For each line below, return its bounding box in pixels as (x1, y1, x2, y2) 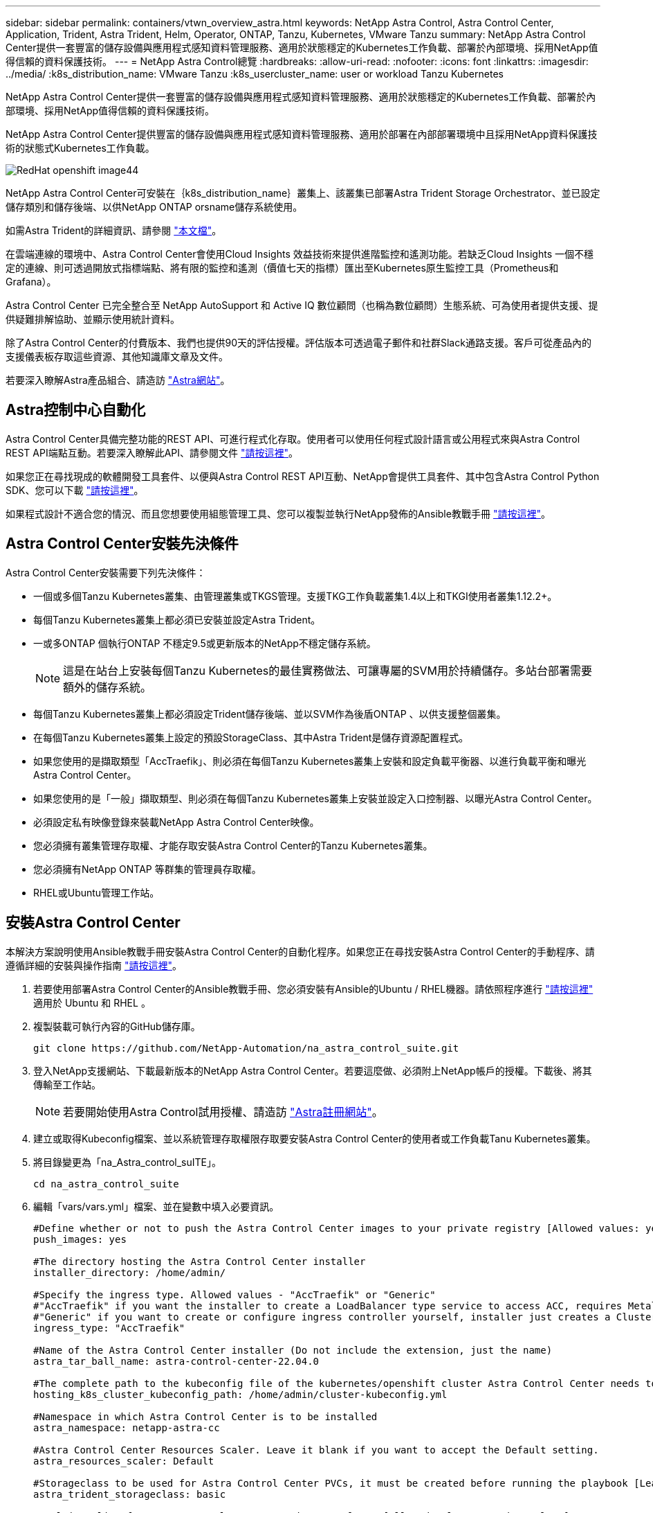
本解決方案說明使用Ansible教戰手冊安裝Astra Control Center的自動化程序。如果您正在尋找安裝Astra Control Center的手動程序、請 (6, 945, 595, 957)
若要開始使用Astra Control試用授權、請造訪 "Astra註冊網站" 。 (63, 1104, 383, 1119)
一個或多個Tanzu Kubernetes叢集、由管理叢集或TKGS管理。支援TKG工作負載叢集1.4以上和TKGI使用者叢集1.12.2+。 (33, 590, 558, 602)
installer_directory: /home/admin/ (33, 1266, 226, 1278)
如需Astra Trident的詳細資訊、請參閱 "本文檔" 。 (6, 224, 222, 236)
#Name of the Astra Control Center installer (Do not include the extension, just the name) (33, 1344, 553, 1356)
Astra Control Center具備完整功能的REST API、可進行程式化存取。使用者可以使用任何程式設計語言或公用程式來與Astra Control (6, 432, 580, 445)
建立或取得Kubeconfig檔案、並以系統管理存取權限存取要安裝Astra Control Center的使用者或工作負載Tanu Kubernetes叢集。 (33, 1132, 596, 1144)
